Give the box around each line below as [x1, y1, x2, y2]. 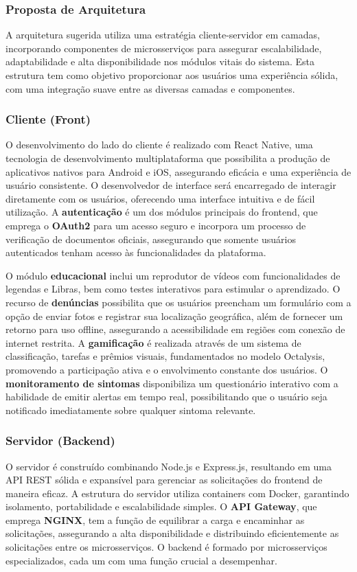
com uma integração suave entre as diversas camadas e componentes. [5, 81, 295, 95]
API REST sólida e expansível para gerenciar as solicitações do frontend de [5, 472, 323, 487]
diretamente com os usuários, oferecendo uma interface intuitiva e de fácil [5, 191, 315, 205]
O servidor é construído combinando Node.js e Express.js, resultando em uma [5, 459, 332, 473]
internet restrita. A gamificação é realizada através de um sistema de [5, 335, 301, 350]
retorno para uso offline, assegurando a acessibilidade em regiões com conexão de [5, 322, 345, 336]
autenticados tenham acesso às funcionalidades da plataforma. [5, 245, 266, 260]
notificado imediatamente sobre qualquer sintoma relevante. [5, 402, 256, 417]
